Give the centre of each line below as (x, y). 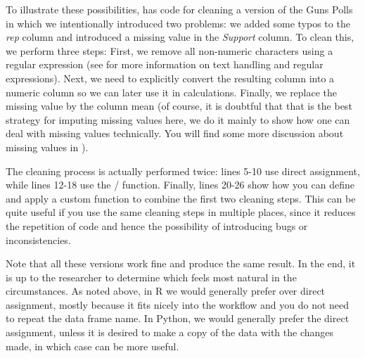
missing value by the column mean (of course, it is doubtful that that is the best (179, 106)
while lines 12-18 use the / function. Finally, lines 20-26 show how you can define (180, 185)
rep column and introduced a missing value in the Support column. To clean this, (180, 37)
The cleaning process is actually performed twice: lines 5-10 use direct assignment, (183, 171)
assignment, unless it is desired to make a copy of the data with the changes (170, 332)
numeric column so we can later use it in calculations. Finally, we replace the (172, 92)
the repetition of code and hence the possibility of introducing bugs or (157, 225)
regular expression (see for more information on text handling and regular (165, 64)
